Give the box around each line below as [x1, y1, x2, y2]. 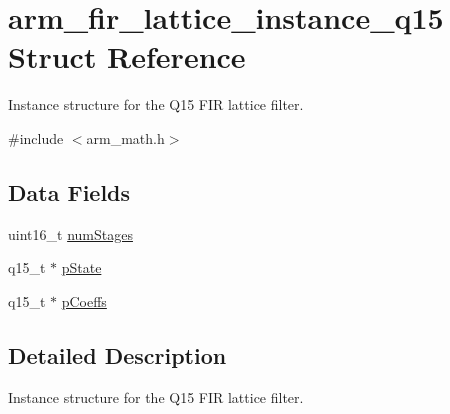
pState [61, 257, 102, 278]
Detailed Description [8, 339, 227, 370]
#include [8, 127, 64, 148]
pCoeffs [61, 290, 107, 311]
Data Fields [8, 176, 131, 207]
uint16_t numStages [8, 223, 133, 244]
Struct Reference [8, 36, 246, 77]
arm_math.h [86, 127, 165, 148]
